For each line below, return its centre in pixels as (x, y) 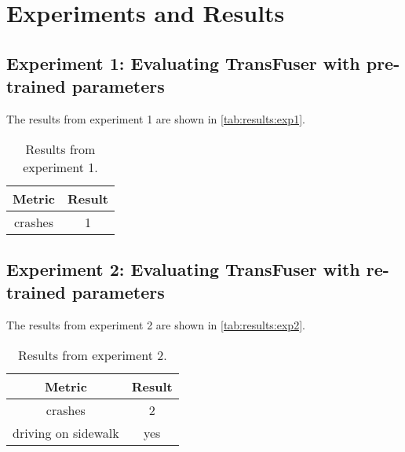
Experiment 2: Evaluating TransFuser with (183, 268)
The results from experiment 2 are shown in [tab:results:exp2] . (156, 325)
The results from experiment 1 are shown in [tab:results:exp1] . (156, 118)
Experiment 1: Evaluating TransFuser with (183, 62)
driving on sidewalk (66, 432)
